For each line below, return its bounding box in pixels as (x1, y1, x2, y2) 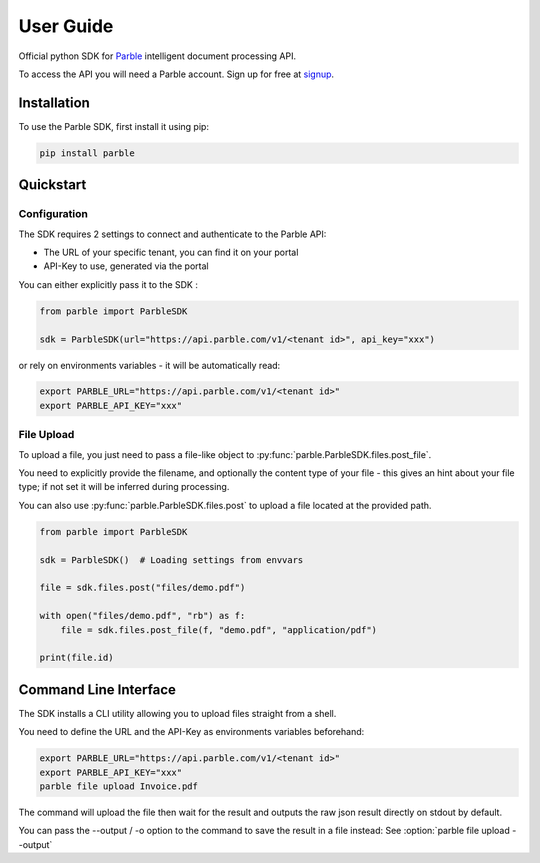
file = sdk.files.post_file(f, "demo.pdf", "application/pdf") (60, 624, 378, 635)
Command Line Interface (18, 681, 177, 698)
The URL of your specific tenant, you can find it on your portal (43, 246, 299, 258)
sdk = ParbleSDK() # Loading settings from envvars (39, 554, 304, 565)
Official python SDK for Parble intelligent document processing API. (18, 50, 297, 62)
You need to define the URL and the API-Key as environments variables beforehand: (18, 726, 365, 738)
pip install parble (39, 147, 135, 159)
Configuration (18, 207, 89, 221)
